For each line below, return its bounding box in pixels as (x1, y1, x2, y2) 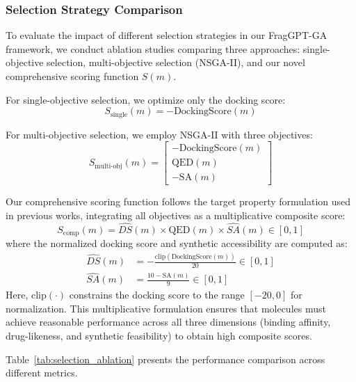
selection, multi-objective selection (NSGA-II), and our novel (47, 55, 305, 70)
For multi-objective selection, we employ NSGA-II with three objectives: (6, 127, 313, 141)
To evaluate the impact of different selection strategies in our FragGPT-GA (6, 28, 327, 42)
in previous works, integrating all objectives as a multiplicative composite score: (6, 207, 346, 222)
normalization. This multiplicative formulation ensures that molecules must (6, 301, 326, 315)
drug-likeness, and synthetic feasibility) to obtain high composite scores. (6, 328, 312, 342)
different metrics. (6, 365, 78, 380)
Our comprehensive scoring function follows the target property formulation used (6, 194, 351, 209)
